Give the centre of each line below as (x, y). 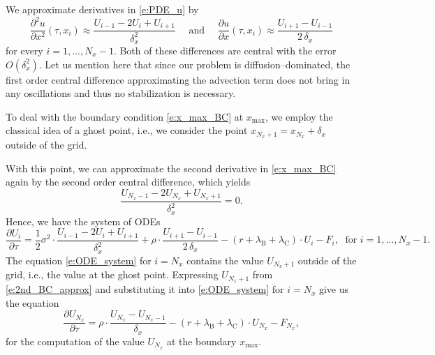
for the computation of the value (75, 341)
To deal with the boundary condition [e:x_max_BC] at (125, 116)
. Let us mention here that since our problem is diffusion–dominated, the (194, 64)
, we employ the (299, 116)
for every (24, 50)
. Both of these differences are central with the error (225, 50)
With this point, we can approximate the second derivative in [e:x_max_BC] (171, 168)
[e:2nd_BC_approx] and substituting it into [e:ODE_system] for (145, 289)
